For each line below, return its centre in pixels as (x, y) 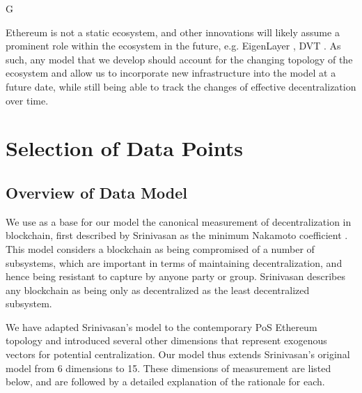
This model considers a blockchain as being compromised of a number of (160, 248)
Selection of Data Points (125, 148)
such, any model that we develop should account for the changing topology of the (179, 59)
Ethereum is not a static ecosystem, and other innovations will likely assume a (173, 32)
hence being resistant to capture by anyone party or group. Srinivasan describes (175, 276)
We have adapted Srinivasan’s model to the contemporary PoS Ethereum (162, 326)
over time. (27, 100)
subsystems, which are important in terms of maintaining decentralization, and (174, 262)
